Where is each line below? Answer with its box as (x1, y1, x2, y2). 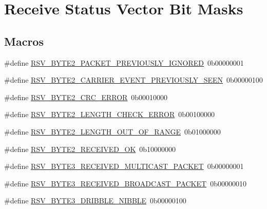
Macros (4, 33, 44, 49)
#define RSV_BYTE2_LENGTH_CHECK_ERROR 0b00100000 (4, 109, 215, 120)
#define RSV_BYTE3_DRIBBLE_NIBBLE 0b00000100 (4, 195, 186, 206)
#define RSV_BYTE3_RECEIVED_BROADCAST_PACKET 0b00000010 (4, 178, 246, 188)
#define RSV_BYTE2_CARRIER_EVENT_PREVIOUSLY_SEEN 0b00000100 (4, 74, 263, 85)
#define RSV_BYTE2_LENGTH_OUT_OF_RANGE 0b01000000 (4, 126, 221, 137)
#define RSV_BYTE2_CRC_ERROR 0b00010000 (4, 91, 168, 102)
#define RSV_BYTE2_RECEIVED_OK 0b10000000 (4, 143, 176, 154)
